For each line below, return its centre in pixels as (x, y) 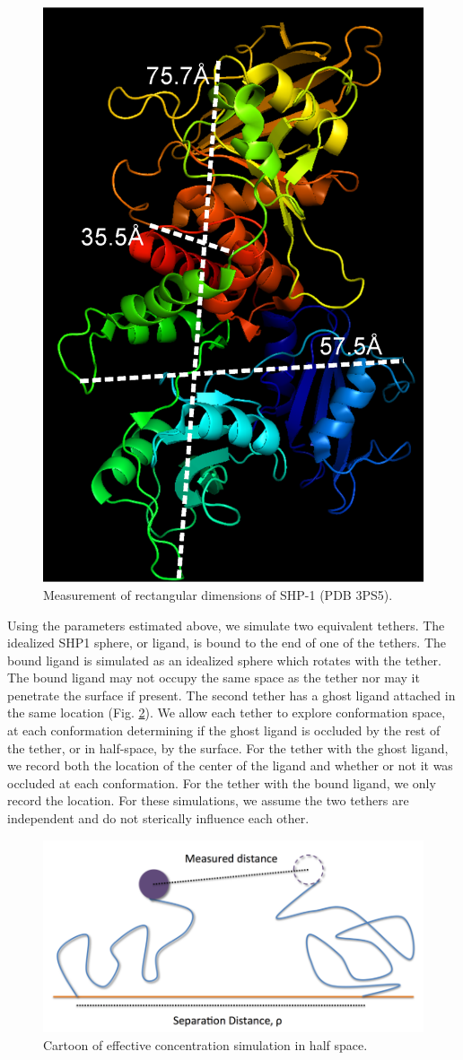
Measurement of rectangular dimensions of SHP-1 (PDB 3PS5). (218, 594)
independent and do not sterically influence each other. (158, 818)
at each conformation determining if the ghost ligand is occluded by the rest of (224, 730)
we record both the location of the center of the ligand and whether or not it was (230, 765)
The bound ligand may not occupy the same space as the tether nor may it (214, 678)
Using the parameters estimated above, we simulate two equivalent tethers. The (226, 625)
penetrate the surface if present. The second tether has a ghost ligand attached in (231, 695)
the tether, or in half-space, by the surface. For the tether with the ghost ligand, (228, 747)
